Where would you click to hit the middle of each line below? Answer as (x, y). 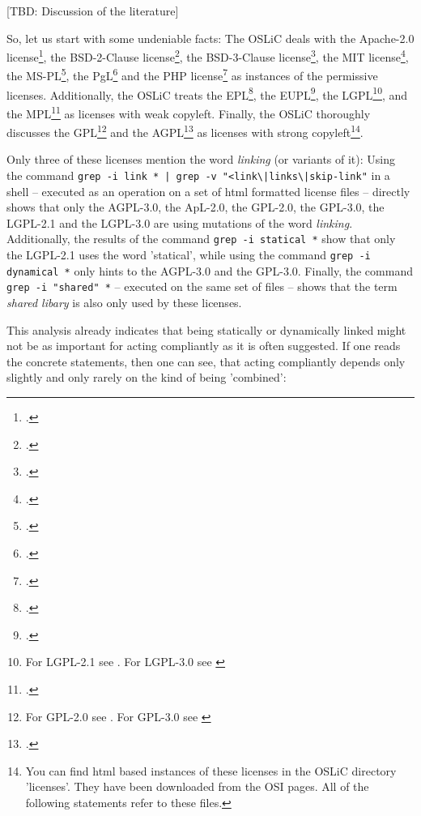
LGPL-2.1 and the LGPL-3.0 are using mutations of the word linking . (180, 222)
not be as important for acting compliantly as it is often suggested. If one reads (204, 346)
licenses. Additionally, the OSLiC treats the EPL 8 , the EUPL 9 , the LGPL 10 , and (207, 93)
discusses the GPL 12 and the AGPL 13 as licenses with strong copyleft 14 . (185, 131)
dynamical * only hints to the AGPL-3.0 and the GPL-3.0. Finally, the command (210, 270)
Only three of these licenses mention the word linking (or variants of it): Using (201, 159)
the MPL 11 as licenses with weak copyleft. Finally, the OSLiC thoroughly (189, 112)
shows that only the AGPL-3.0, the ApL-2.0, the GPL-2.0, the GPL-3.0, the (196, 207)
